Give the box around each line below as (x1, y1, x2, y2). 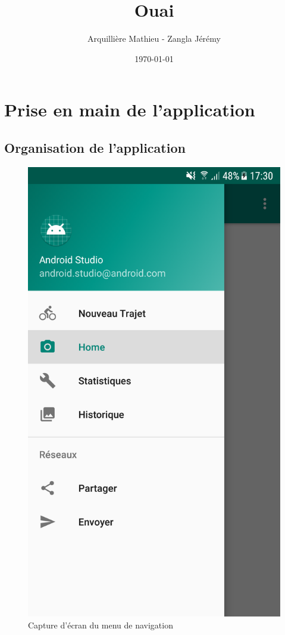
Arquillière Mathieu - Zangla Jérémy (87, 32, 221, 45)
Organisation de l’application (4, 138, 186, 156)
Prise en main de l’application (4, 97, 255, 122)
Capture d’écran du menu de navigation (28, 619, 173, 631)
